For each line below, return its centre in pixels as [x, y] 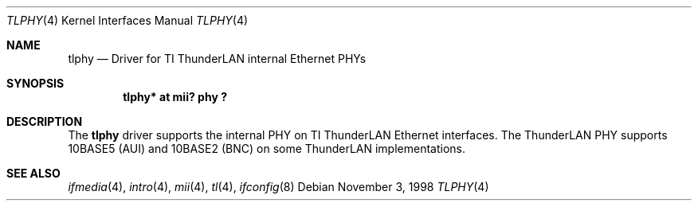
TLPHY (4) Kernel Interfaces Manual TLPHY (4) [127, 20]
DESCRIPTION [45, 121]
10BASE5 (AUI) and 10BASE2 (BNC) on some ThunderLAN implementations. [267, 148]
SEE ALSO [33, 173]
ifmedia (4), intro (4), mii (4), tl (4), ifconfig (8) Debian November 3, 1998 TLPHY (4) [278, 187]
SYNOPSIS [35, 83]
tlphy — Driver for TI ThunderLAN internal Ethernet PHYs [217, 59]
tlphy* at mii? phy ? [175, 97]
